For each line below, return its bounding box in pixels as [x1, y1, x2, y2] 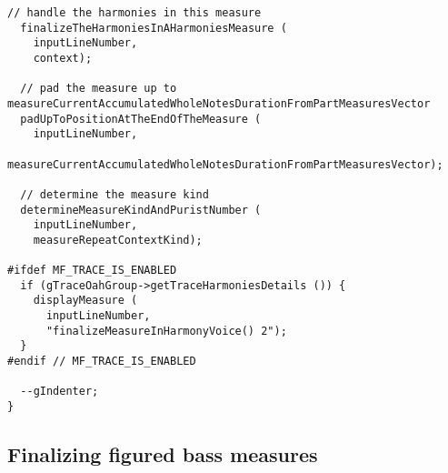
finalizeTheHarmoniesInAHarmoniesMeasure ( [20, 21, 287, 35]
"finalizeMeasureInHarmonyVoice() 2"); [45, 324, 287, 337]
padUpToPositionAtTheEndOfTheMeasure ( [20, 112, 262, 126]
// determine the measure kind [20, 187, 209, 201]
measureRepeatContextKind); [33, 233, 203, 247]
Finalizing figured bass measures [7, 440, 318, 468]
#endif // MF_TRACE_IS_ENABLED [7, 355, 196, 368]
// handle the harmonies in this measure [7, 6, 262, 19]
